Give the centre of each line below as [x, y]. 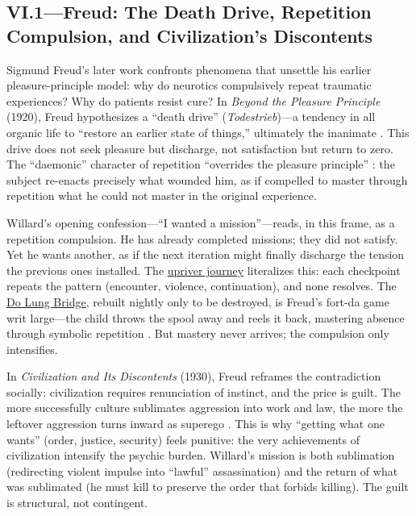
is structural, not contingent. [77, 503]
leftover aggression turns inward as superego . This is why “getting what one [196, 424]
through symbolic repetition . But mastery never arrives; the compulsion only [198, 333]
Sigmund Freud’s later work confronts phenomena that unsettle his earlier [189, 69]
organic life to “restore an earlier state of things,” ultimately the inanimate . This [208, 132]
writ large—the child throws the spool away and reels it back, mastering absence [206, 317]
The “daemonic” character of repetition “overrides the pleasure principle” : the [201, 164]
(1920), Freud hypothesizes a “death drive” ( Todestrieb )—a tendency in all [191, 117]
